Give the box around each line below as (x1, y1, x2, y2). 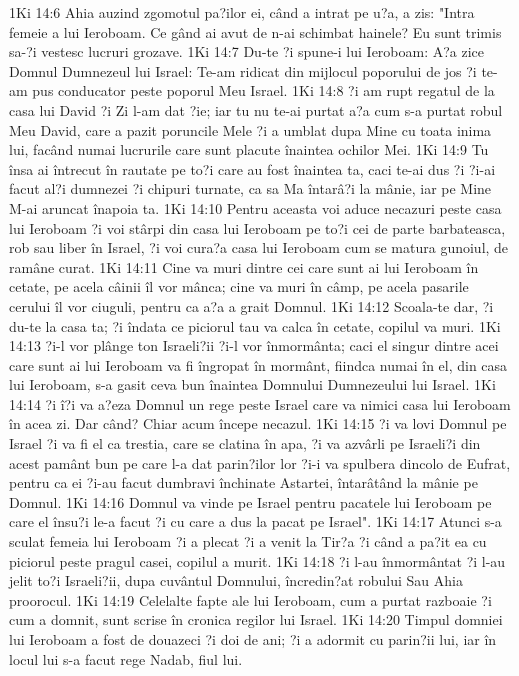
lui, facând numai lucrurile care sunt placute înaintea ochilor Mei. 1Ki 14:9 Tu (9, 139, 489, 160)
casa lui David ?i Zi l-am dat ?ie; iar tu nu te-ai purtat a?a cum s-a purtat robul (9, 99, 503, 120)
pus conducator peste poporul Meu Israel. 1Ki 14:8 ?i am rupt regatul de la (32, 80, 495, 101)
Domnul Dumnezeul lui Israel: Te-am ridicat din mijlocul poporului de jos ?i (9, 60, 477, 81)
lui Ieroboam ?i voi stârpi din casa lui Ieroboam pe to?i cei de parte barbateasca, (9, 217, 506, 238)
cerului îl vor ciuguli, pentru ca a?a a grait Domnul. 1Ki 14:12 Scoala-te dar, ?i (9, 295, 494, 316)
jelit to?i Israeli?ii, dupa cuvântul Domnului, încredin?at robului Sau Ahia (9, 570, 463, 591)
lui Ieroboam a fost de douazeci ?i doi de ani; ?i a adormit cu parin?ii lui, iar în (9, 629, 497, 649)
